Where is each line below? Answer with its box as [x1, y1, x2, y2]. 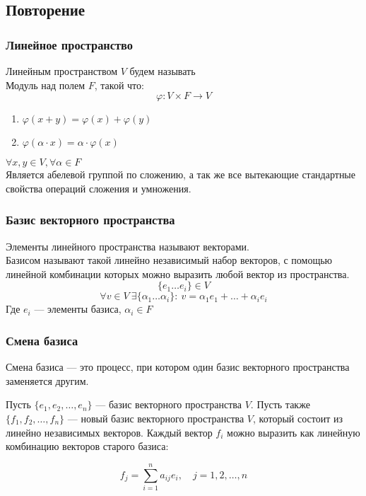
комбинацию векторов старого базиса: [6, 439, 169, 454]
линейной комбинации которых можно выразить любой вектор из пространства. [6, 266, 350, 281]
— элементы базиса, [34, 301, 122, 316]
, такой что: [94, 77, 144, 92]
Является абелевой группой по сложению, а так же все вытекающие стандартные [6, 167, 355, 182]
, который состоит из [253, 410, 343, 425]
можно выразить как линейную [227, 425, 360, 439]
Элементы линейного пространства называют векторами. [6, 238, 250, 253]
